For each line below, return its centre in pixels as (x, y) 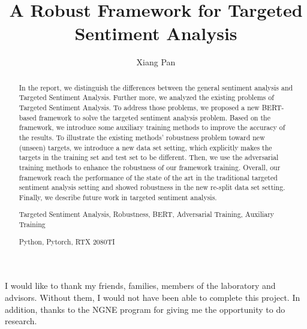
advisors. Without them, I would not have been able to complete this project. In (153, 297)
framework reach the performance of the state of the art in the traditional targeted (148, 177)
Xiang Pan (156, 62)
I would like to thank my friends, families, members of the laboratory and (140, 286)
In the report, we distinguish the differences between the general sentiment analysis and (156, 87)
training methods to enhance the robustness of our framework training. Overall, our (150, 167)
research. (21, 321)
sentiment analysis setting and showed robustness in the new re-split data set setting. (152, 187)
